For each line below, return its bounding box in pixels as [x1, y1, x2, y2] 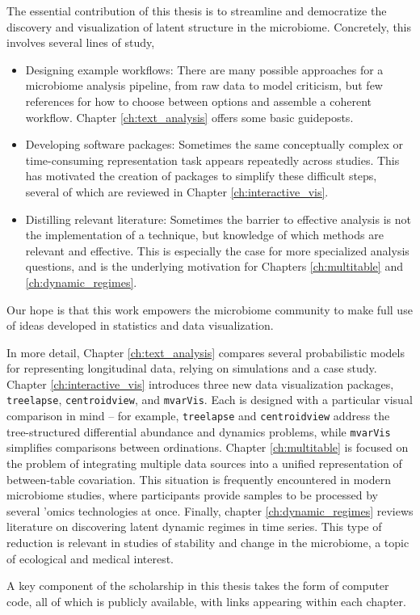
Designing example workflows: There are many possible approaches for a [25, 61, 384, 78]
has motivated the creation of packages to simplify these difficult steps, [25, 167, 377, 184]
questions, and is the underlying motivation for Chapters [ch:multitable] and [25, 258, 403, 275]
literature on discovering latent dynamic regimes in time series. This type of [6, 518, 382, 535]
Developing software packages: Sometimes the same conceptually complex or [25, 136, 403, 153]
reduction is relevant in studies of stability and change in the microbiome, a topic [6, 534, 409, 550]
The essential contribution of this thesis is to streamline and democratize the [6, 2, 387, 19]
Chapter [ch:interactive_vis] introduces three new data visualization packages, [6, 375, 394, 392]
